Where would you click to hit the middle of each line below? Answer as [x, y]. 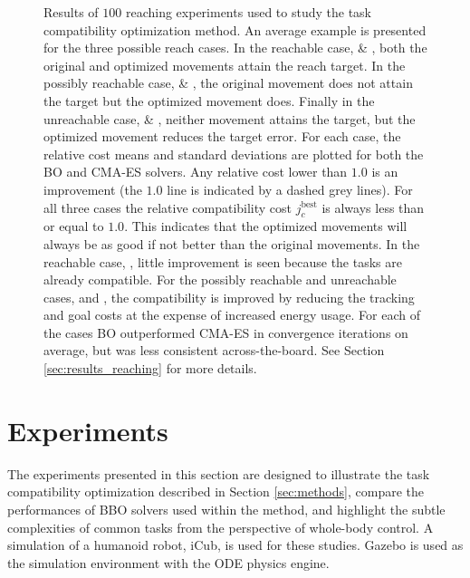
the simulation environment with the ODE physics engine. [168, 562]
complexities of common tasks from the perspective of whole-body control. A [221, 527]
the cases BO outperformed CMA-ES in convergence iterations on [226, 332]
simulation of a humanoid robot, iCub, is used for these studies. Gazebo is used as [235, 545]
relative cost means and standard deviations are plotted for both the [234, 154]
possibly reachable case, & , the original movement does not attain [228, 83]
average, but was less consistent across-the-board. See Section [214, 350]
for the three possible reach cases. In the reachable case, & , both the [235, 48]
